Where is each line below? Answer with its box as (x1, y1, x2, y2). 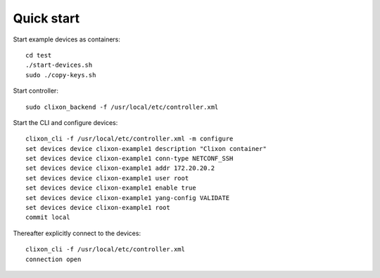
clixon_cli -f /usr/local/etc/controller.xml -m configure (25, 135, 234, 143)
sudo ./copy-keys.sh (25, 71, 96, 79)
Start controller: (13, 86, 59, 95)
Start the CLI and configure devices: (13, 118, 118, 126)
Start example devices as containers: (13, 35, 121, 44)
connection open (25, 255, 82, 263)
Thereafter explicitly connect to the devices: (13, 229, 141, 237)
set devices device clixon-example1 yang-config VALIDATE (25, 194, 230, 201)
